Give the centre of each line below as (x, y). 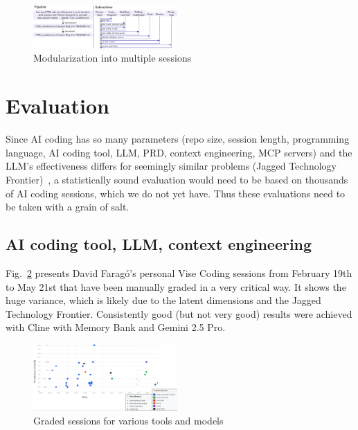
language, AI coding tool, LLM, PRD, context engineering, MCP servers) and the (179, 152)
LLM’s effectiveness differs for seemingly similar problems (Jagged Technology (171, 166)
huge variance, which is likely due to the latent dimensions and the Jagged (163, 300)
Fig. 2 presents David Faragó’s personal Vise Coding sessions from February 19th (179, 272)
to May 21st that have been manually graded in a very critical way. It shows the (176, 286)
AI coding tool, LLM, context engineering (159, 244)
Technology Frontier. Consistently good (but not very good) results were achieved (179, 313)
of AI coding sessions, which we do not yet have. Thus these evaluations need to (176, 193)
